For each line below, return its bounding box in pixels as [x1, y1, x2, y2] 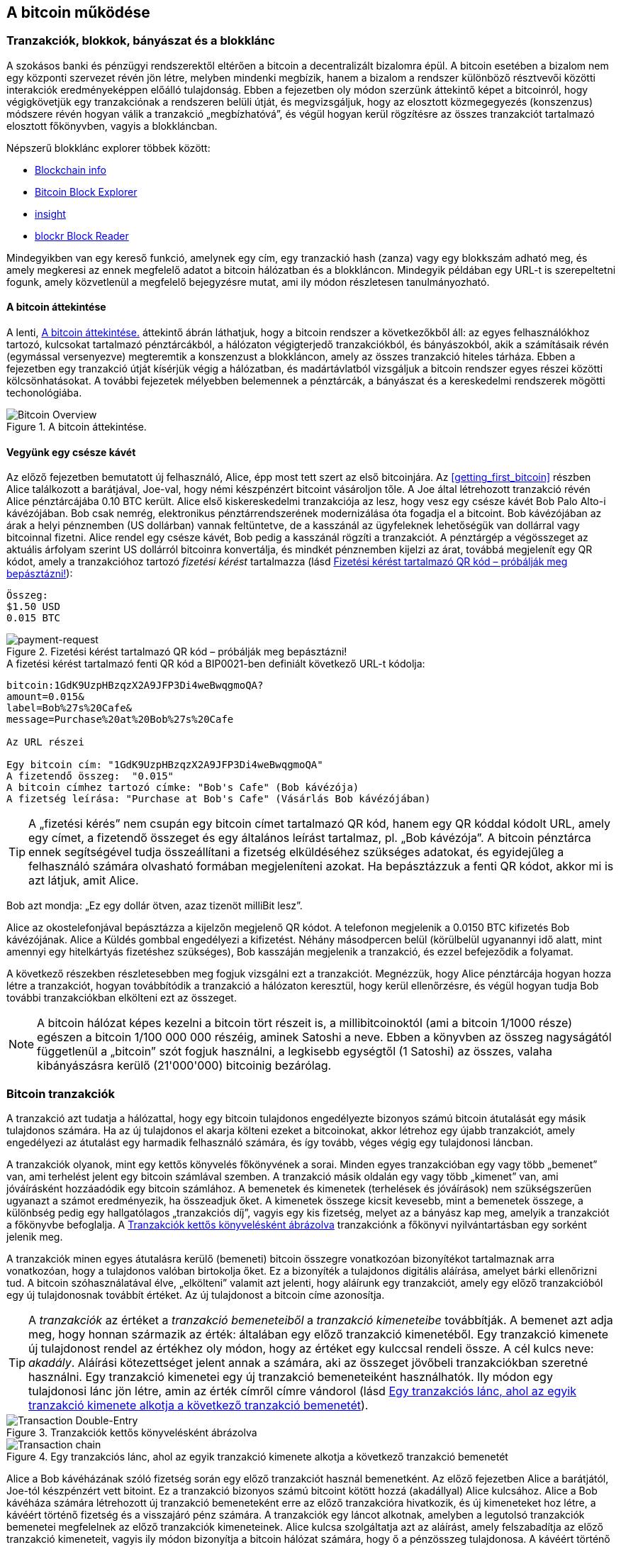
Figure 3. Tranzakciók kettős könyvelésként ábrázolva [6, 1426, 257, 1438]
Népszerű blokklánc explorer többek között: [6, 141, 211, 154]
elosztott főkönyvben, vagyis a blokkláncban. [6, 119, 218, 132]
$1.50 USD [6, 601, 60, 613]
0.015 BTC [6, 612, 60, 624]
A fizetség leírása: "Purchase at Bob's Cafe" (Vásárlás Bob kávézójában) [6, 793, 431, 805]
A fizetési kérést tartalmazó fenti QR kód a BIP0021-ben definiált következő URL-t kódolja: [6, 658, 425, 670]
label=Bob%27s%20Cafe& [6, 702, 133, 714]
